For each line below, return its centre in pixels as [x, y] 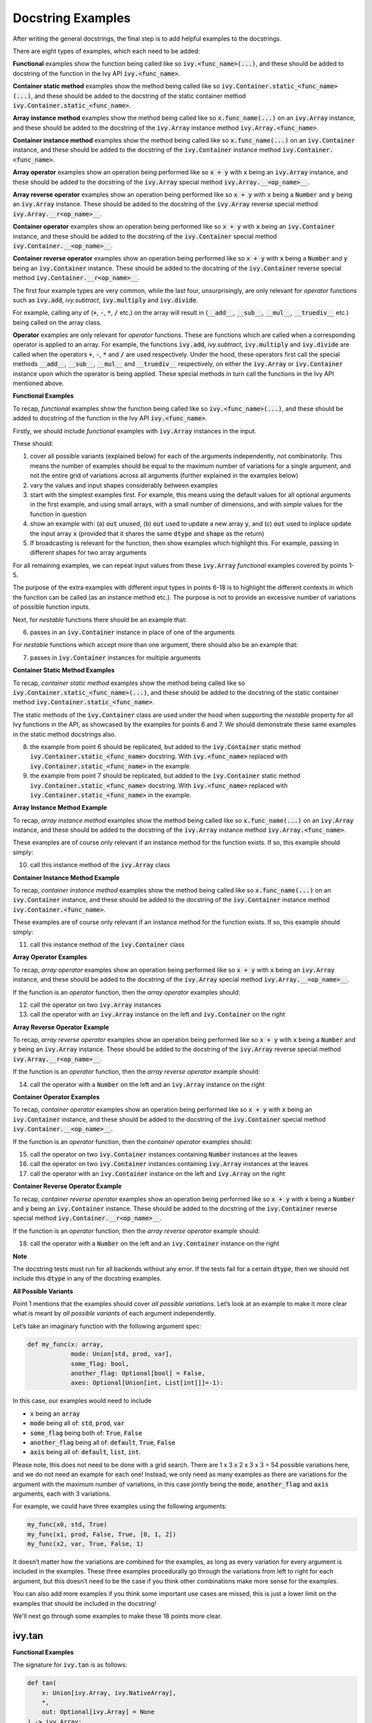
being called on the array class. [58, 322]
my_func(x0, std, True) [68, 1525]
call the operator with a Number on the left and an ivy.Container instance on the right [155, 1243]
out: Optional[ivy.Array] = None [98, 1712]
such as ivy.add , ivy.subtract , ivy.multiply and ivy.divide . [105, 300]
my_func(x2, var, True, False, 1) [85, 1544]
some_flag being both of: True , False [86, 1433]
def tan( [42, 1683]
